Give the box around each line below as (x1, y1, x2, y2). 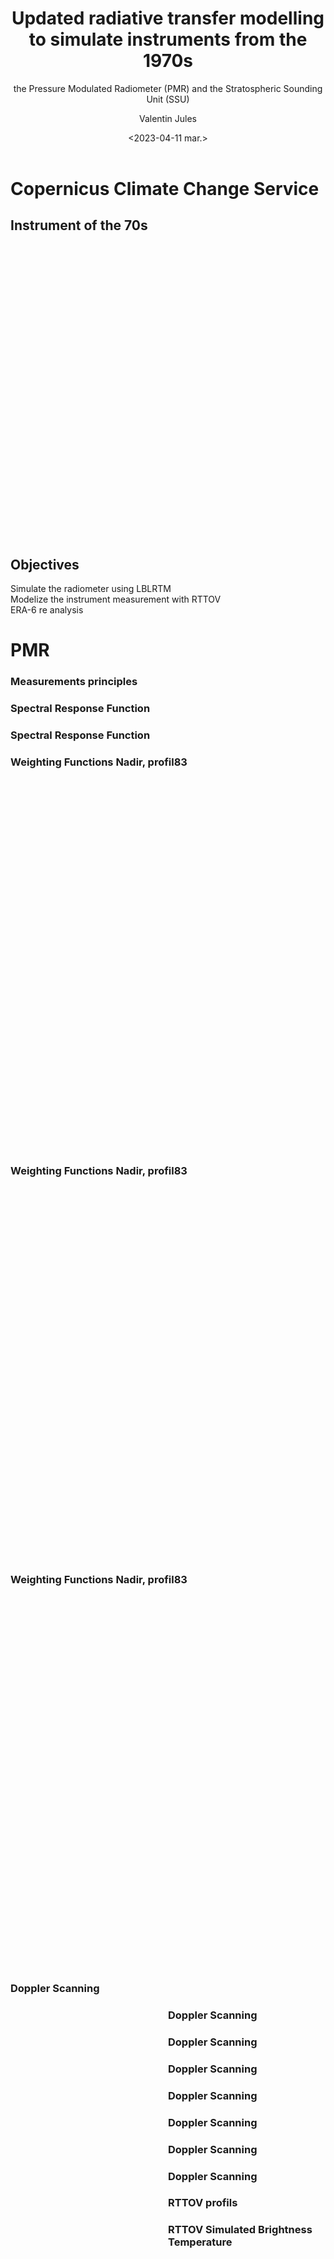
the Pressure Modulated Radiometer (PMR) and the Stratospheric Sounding (13, 82, 323, 94)
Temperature (168, 2235, 233, 2249)
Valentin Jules (138, 112, 198, 124)
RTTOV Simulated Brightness (168, 2223, 313, 2237)
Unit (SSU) (146, 93, 190, 105)
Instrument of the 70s (10, 217, 148, 234)
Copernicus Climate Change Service (10, 177, 320, 200)
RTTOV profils (168, 2196, 238, 2210)
